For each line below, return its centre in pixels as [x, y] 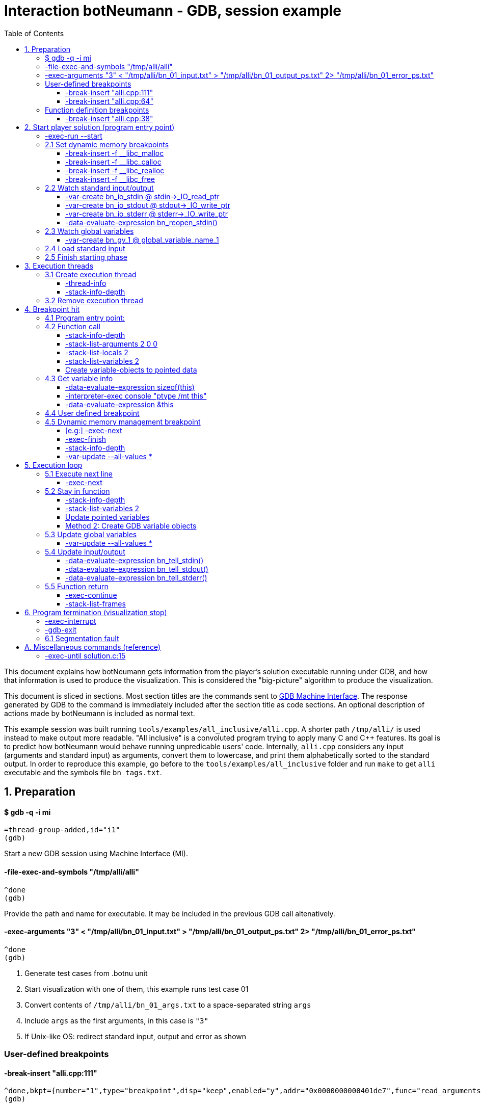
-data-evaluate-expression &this [119, 404]
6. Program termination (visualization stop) [96, 612]
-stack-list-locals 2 [97, 352]
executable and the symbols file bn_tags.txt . [83, 772]
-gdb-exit [61, 629]
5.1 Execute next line [79, 473]
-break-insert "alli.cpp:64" [109, 101]
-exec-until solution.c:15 [85, 655]
